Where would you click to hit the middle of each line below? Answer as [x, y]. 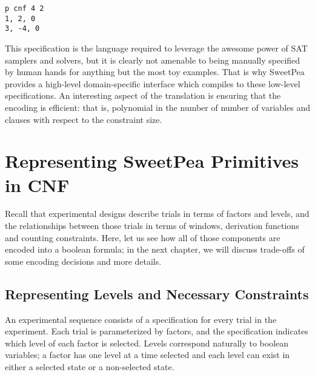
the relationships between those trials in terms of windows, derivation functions [152, 226]
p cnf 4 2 [25, 8]
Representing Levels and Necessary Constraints [157, 294]
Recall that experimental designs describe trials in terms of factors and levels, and [157, 214]
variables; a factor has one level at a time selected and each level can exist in [148, 355]
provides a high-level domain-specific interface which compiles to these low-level [153, 83]
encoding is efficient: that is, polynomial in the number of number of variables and [157, 107]
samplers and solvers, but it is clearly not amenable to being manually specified [153, 60]
